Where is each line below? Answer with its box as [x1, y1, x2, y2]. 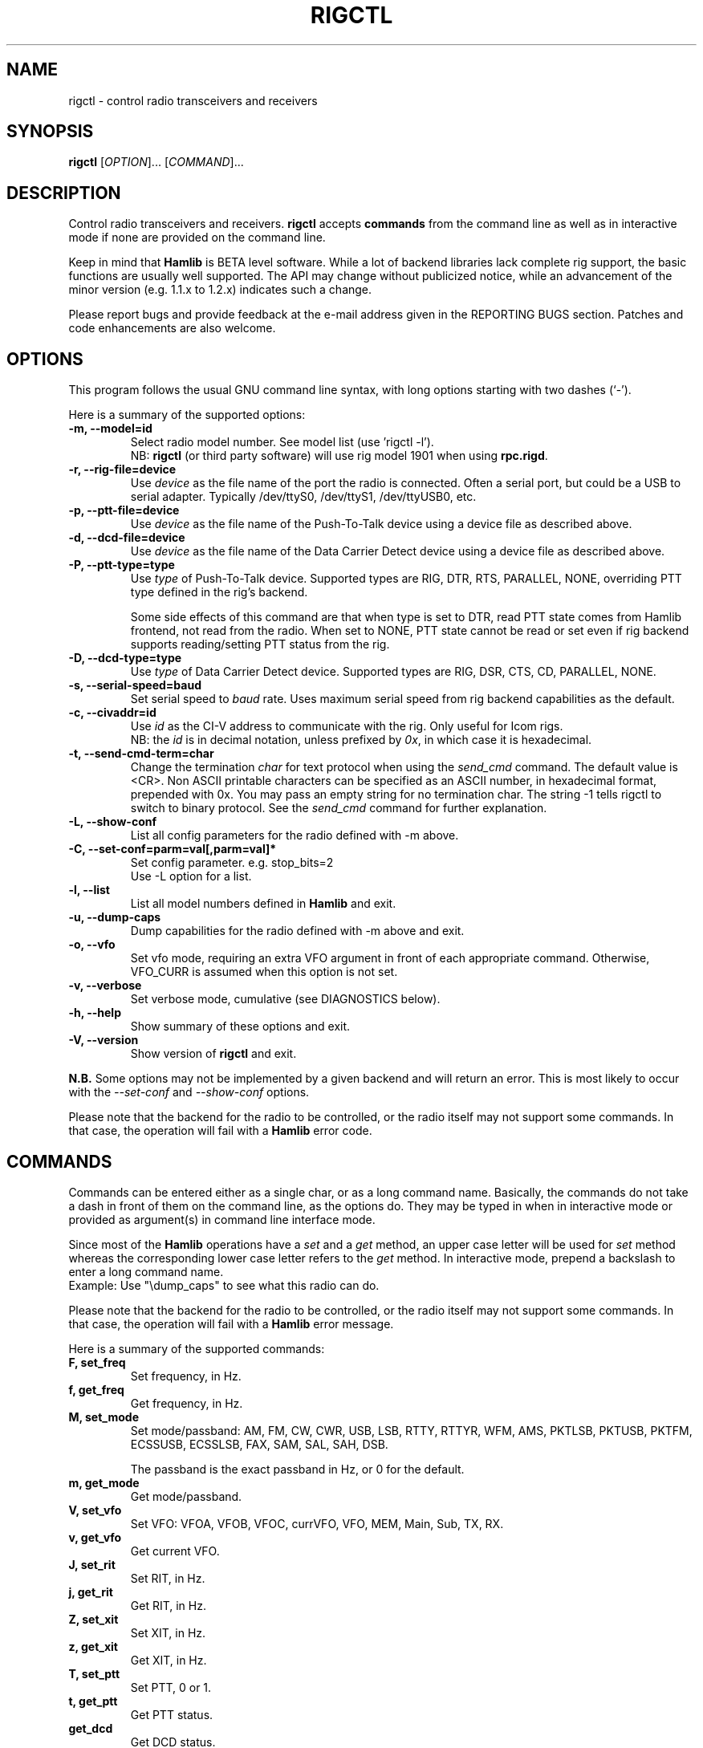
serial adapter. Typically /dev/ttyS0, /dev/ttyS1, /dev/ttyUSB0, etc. [130, 490, 477, 504]
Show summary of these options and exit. [130, 1019, 351, 1034]
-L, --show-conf [68, 815, 157, 829]
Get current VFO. [130, 1543, 220, 1558]
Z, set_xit [68, 1612, 119, 1626]
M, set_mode [68, 1409, 139, 1424]
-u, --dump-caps [68, 910, 161, 925]
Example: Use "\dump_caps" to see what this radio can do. [68, 1278, 380, 1292]
